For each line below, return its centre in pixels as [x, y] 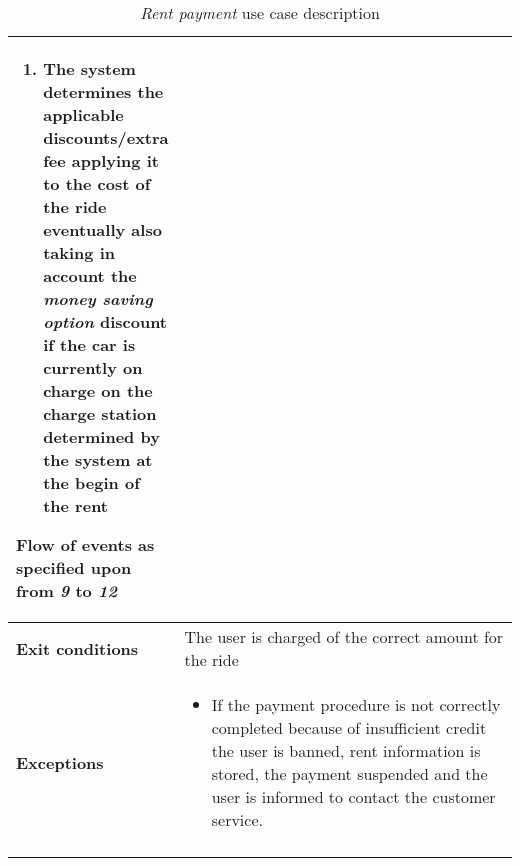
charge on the [98, 390]
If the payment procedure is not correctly [356, 704]
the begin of [91, 482]
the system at [98, 459]
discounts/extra [106, 137]
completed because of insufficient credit [349, 727]
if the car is [89, 344]
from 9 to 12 [66, 590]
